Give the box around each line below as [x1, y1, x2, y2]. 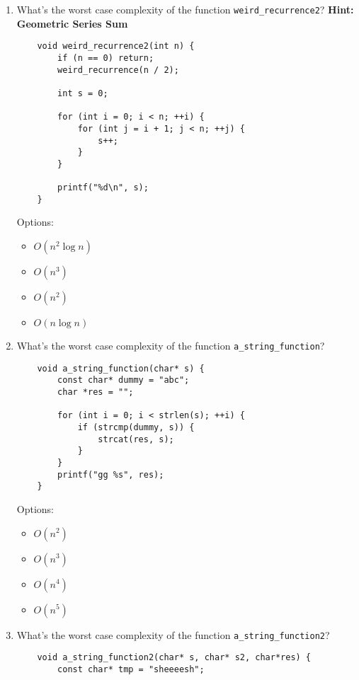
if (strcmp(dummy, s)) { [77, 422, 195, 432]
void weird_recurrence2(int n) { [37, 41, 195, 52]
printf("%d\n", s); [57, 183, 149, 193]
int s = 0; [57, 88, 108, 98]
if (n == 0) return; [57, 52, 154, 63]
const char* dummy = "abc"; [57, 375, 190, 386]
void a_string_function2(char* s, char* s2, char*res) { [37, 652, 312, 663]
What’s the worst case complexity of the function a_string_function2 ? [16, 627, 330, 642]
